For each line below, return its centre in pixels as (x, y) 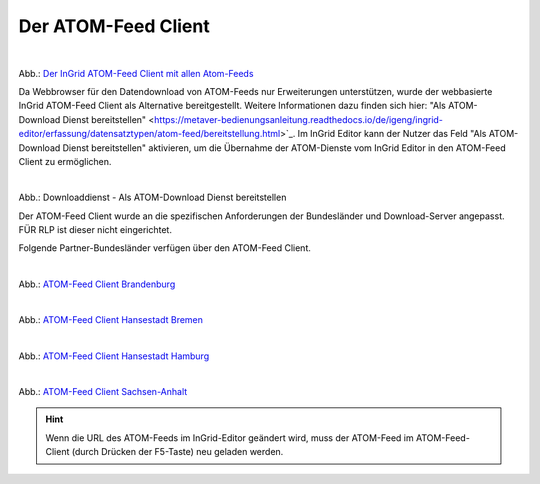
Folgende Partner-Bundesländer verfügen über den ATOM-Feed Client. (165, 248)
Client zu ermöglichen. (65, 161)
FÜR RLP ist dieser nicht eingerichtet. (95, 230)
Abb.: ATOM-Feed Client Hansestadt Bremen (111, 320)
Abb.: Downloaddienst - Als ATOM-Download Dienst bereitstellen (152, 197)
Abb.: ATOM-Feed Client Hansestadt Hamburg (114, 356)
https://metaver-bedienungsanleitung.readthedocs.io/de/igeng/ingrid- (298, 119)
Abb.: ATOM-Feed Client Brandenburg (97, 284)
